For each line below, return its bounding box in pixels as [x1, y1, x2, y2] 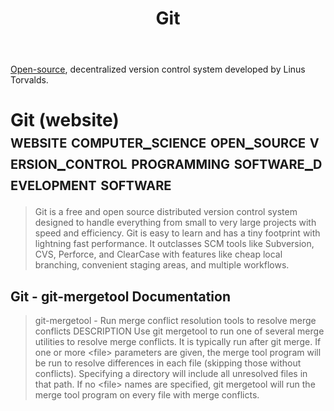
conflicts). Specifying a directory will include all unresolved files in [34, 367, 308, 379]
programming [131, 152, 230, 174]
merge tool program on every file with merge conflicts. [34, 388, 260, 401]
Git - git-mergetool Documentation [10, 288, 231, 305]
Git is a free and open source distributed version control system [34, 206, 298, 218]
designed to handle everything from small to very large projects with [34, 217, 317, 229]
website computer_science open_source [10, 130, 307, 153]
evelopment [10, 173, 97, 196]
